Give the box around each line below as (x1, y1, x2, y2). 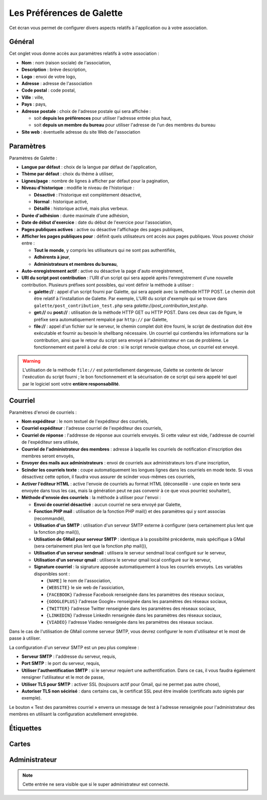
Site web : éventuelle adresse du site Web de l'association (21, 129, 140, 135)
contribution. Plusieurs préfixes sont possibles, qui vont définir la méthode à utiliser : (21, 282, 194, 288)
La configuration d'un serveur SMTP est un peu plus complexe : (9, 644, 139, 650)
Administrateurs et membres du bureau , (34, 261, 118, 267)
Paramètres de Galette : (9, 155, 58, 161)
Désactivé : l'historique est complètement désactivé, (34, 192, 142, 198)
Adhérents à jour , (34, 254, 70, 260)
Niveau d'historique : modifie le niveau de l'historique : (21, 185, 134, 191)
